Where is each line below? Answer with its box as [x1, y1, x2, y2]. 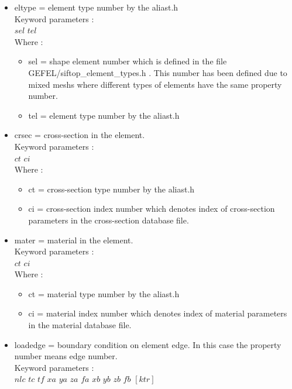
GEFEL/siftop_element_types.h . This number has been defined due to [28, 66, 287, 78]
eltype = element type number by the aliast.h [14, 1, 178, 13]
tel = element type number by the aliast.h [28, 109, 180, 121]
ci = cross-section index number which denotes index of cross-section [28, 202, 275, 215]
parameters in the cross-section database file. [28, 214, 189, 226]
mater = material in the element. [14, 233, 133, 246]
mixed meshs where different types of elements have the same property [28, 78, 282, 90]
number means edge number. [14, 350, 118, 362]
